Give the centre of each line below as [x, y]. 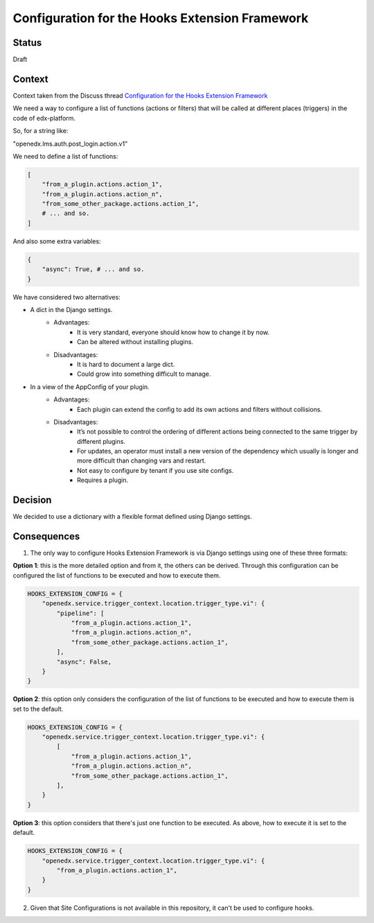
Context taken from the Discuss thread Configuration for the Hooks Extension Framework [140, 95]
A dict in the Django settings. [71, 309]
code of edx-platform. [44, 118]
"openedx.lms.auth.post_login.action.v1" [70, 144]
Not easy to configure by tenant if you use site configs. [155, 470]
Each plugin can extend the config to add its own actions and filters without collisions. [199, 409]
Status [27, 43]
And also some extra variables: [57, 241]
